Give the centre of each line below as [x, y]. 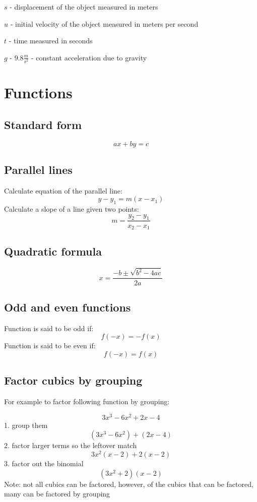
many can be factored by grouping [57, 494]
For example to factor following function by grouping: [87, 401]
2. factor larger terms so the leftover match [71, 445]
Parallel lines [38, 169]
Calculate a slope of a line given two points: [72, 209]
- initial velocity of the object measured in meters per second [104, 23]
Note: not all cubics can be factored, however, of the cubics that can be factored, [129, 484]
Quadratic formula [53, 251]
